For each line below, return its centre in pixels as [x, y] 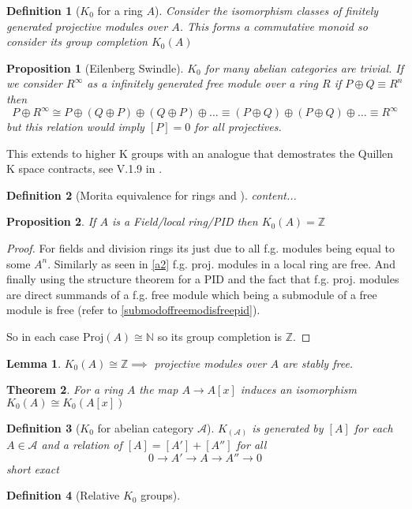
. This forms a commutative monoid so [273, 26]
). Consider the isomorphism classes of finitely [267, 10]
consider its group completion [77, 41]
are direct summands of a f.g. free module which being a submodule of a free [192, 294]
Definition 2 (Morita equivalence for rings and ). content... [152, 195]
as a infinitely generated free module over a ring [203, 83]
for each [373, 427]
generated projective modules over [87, 26]
